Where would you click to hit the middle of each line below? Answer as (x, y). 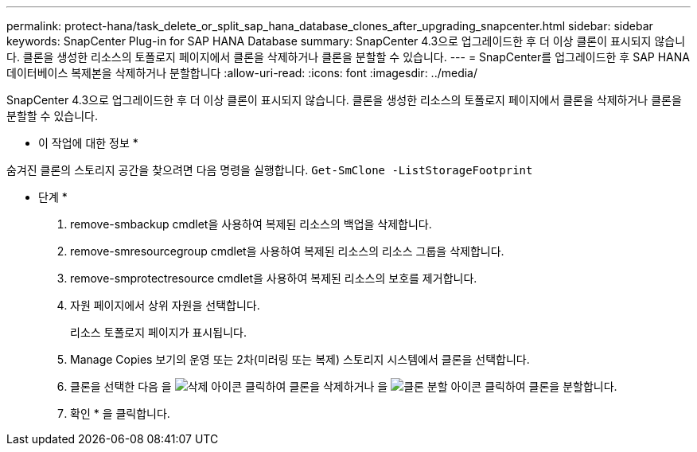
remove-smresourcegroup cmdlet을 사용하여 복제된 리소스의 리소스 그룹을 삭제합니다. (287, 251)
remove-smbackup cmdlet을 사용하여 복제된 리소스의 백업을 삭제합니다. (251, 224)
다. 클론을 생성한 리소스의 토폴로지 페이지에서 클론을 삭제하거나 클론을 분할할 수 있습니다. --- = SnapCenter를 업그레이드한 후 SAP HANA (348, 57)
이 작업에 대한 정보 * (88, 143)
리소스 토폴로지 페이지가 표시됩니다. (158, 332)
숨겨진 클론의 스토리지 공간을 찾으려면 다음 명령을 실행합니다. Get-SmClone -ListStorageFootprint (270, 170)
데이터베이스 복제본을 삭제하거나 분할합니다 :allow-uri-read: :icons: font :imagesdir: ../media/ (242, 73)
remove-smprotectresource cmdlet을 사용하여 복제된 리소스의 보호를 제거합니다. (274, 278)
